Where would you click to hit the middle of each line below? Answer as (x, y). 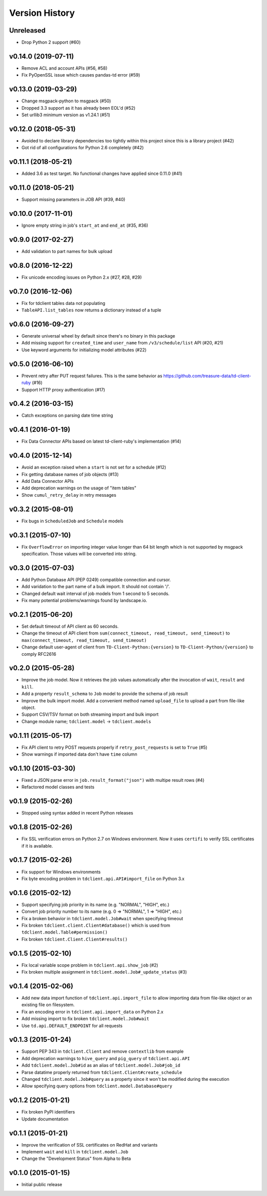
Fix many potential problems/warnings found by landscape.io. (85, 600)
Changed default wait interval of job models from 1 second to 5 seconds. (96, 594)
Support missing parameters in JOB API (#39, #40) (73, 200)
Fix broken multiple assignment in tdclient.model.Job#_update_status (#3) (104, 972)
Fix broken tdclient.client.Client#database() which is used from (96, 925)
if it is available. (37, 846)
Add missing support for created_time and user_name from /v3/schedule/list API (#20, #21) (122, 343)
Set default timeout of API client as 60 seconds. (70, 626)
